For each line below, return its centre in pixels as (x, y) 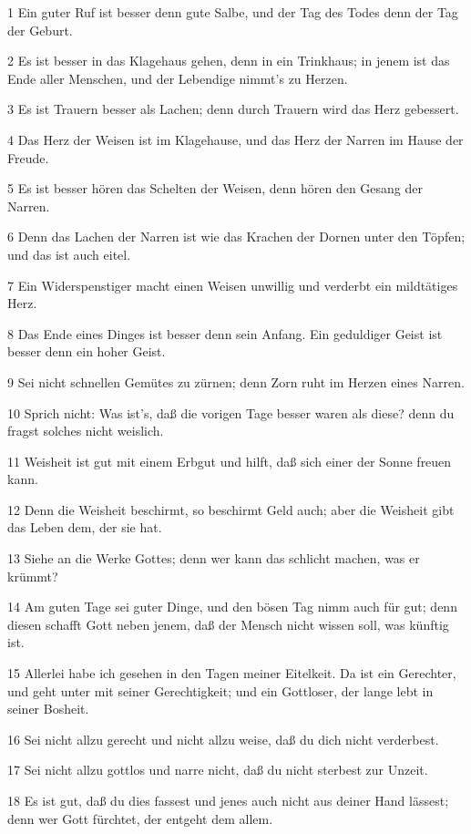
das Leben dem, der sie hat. (85, 527)
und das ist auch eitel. (69, 254)
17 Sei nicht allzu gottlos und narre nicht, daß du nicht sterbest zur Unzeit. (218, 770)
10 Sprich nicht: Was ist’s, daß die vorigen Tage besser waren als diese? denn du (231, 412)
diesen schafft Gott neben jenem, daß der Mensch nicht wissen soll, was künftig (228, 624)
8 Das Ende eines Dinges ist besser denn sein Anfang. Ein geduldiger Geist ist (225, 333)
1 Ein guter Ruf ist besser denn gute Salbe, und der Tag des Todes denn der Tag (233, 12)
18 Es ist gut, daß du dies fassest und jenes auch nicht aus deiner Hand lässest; (228, 800)
